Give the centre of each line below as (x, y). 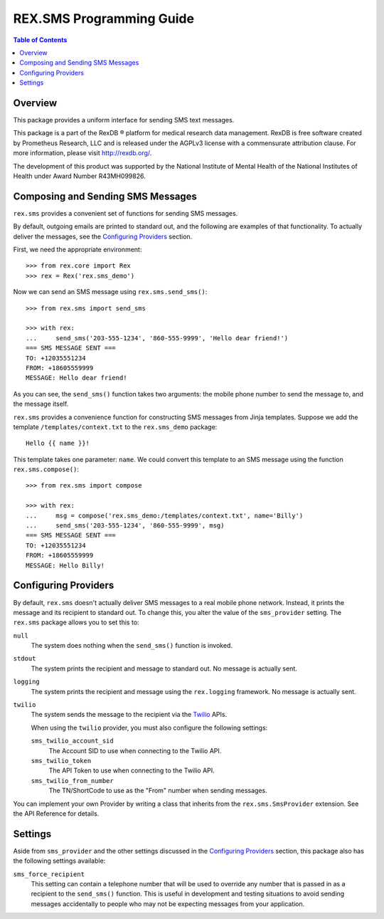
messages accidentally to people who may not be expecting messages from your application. (168, 903)
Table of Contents (40, 40)
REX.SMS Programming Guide (104, 19)
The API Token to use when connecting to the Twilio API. (132, 771)
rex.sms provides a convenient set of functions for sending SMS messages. (126, 213)
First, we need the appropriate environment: (78, 250)
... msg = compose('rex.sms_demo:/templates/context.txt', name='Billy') (165, 515)
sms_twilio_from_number (72, 781)
